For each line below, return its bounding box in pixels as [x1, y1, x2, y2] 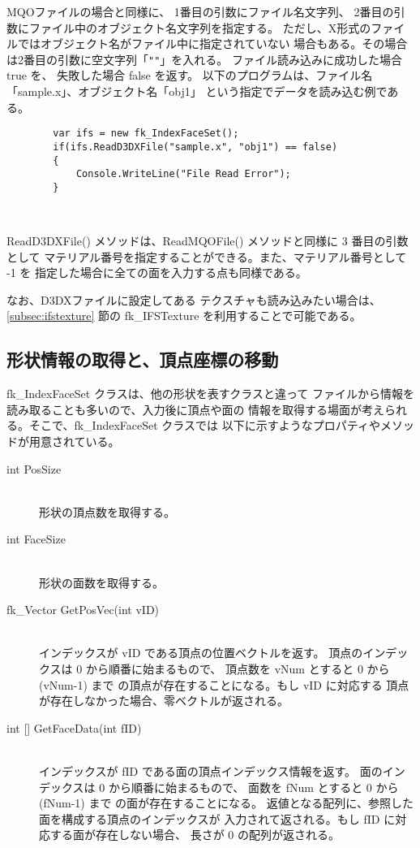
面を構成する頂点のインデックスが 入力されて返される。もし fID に [39, 810, 396, 827]
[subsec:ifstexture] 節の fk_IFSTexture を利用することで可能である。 [6, 307, 362, 324]
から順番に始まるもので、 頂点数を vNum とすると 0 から [85, 660, 390, 677]
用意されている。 [28, 433, 120, 450]
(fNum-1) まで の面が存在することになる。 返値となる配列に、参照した [39, 794, 414, 811]
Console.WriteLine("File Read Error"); [75, 168, 291, 180]
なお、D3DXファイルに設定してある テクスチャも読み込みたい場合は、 [6, 291, 381, 308]
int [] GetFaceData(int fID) [6, 719, 142, 736]
